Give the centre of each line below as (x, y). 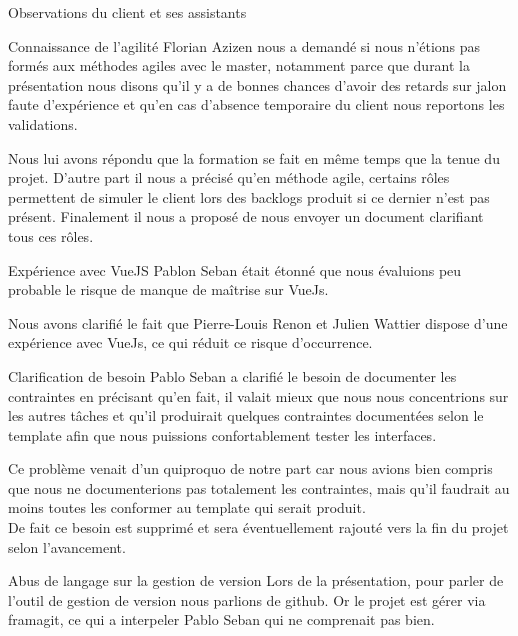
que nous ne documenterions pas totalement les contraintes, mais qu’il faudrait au (259, 487)
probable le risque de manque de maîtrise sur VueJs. (168, 289)
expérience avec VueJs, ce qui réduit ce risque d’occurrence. (190, 342)
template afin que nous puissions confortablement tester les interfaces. (222, 434)
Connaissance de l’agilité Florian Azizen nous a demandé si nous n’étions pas (244, 45)
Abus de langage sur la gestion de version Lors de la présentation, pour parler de (256, 580)
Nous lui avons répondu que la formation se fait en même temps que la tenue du (254, 157)
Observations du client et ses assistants (127, 12)
